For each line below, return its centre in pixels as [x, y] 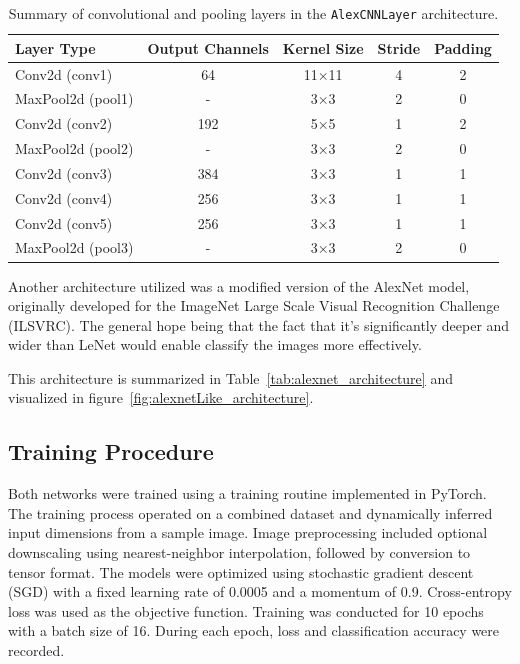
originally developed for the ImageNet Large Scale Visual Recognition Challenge [254, 305]
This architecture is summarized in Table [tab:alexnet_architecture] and [230, 377]
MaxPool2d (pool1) [74, 98]
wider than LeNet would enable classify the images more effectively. [215, 344]
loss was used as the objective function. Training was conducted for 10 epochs [246, 610]
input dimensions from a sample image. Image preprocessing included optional [248, 532]
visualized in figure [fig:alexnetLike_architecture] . [161, 397]
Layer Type [55, 47]
